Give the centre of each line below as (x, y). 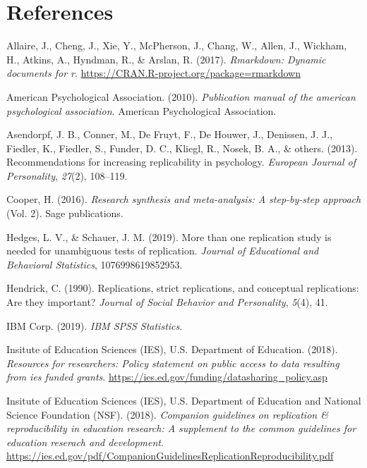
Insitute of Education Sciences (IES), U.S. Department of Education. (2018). (172, 349)
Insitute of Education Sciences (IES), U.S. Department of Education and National (184, 400)
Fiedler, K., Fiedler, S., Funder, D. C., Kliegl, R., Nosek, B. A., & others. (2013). (182, 148)
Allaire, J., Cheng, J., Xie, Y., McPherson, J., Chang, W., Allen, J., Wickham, (177, 45)
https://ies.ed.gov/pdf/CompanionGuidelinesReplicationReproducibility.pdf (170, 456)
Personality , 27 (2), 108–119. (67, 175)
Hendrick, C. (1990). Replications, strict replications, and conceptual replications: (183, 288)
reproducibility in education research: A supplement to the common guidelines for (181, 428)
